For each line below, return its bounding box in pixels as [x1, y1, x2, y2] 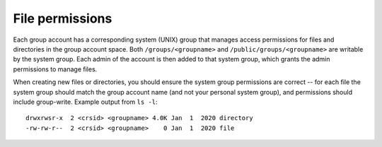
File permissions [13, 11, 112, 26]
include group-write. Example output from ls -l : [13, 98, 158, 106]
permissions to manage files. [13, 64, 98, 73]
